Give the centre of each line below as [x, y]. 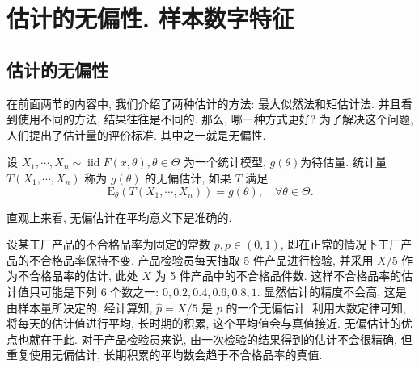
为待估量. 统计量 [343, 162]
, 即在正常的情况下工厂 [341, 244]
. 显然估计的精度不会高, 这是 [332, 291]
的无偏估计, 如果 [188, 177]
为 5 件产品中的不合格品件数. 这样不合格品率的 [278, 276]
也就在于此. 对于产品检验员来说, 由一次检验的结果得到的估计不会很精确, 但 [215, 339]
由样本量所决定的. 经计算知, [80, 307]
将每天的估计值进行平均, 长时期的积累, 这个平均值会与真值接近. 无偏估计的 [204, 323]
